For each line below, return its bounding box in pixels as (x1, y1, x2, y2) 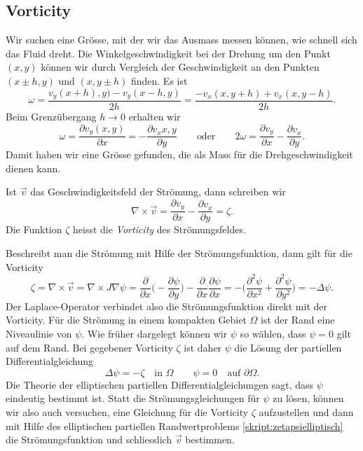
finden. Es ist (130, 73, 188, 88)
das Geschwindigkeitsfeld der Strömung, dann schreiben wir (30, 184, 286, 199)
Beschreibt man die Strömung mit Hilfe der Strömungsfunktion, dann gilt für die (6, 246, 352, 260)
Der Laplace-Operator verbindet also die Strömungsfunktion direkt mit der (6, 298, 327, 313)
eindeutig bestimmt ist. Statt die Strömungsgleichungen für (6, 391, 260, 405)
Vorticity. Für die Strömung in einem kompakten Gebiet (6, 312, 247, 327)
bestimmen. (185, 432, 235, 447)
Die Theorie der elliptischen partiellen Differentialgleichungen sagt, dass (6, 377, 314, 391)
